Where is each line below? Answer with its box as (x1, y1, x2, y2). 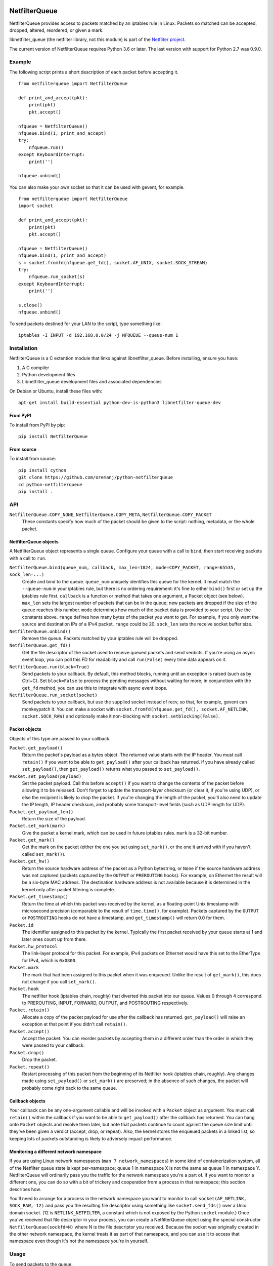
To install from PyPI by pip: (9, 422, 65, 428)
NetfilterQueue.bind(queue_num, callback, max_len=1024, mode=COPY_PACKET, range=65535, (9, 565, 236, 571)
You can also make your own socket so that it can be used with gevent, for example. (9, 184, 185, 190)
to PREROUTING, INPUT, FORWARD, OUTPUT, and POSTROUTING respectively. (22, 1000, 189, 1006)
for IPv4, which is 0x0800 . (22, 957, 77, 963)
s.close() (18, 302, 42, 308)
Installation (9, 344, 38, 351)
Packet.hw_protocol (9, 943, 58, 949)
